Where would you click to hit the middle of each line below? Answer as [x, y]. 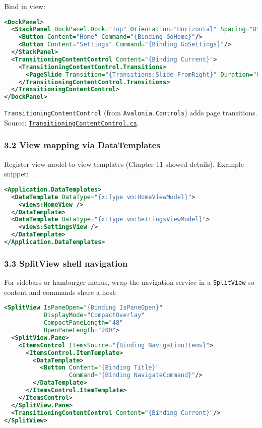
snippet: [16, 174]
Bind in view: [25, 6]
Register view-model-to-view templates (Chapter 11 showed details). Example [124, 164]
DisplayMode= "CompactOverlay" [94, 315]
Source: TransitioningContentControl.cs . [72, 122]
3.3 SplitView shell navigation [66, 263]
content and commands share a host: [61, 292]
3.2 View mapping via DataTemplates [82, 145]
